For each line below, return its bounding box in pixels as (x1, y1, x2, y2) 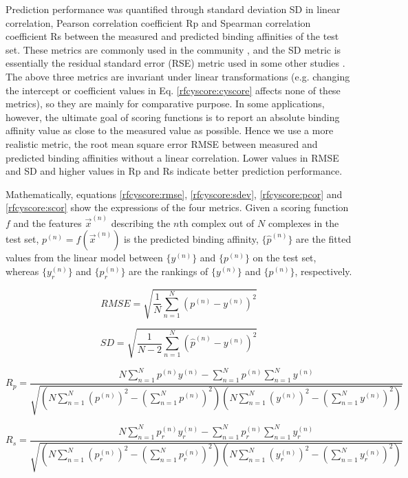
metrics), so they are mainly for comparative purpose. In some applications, (6, 96, 325, 111)
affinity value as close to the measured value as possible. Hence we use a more (6, 123, 334, 138)
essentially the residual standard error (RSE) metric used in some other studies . (6, 56, 345, 70)
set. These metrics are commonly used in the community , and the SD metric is (6, 42, 341, 56)
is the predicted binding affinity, (124, 232, 259, 246)
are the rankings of (129, 263, 208, 278)
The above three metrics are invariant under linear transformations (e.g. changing (6, 69, 350, 83)
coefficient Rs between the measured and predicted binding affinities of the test (6, 29, 339, 43)
